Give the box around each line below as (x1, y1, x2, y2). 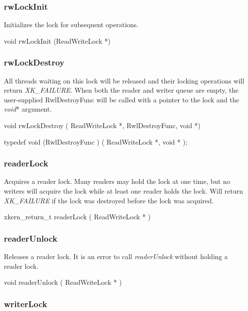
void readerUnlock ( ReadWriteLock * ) (4, 277, 122, 287)
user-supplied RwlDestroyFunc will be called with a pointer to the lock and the (4, 94, 239, 104)
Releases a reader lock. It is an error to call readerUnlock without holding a (4, 251, 228, 261)
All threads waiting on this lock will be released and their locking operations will (4, 75, 245, 85)
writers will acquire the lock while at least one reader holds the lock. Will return (4, 186, 243, 196)
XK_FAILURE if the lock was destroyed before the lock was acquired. (4, 195, 214, 205)
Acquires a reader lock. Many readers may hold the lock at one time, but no (4, 176, 231, 186)
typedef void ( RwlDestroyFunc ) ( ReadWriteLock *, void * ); (4, 136, 188, 147)
